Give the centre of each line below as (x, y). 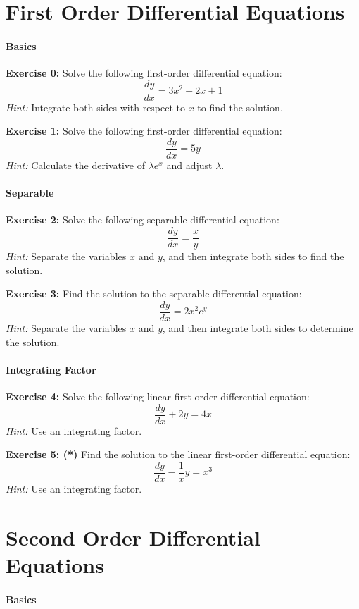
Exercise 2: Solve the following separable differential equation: (143, 220)
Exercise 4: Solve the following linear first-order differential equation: (158, 396)
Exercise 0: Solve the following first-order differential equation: (144, 73)
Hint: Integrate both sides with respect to (96, 107)
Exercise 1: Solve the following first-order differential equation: (144, 131)
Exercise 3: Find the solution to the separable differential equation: (154, 294)
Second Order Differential (133, 537)
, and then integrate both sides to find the (253, 256)
